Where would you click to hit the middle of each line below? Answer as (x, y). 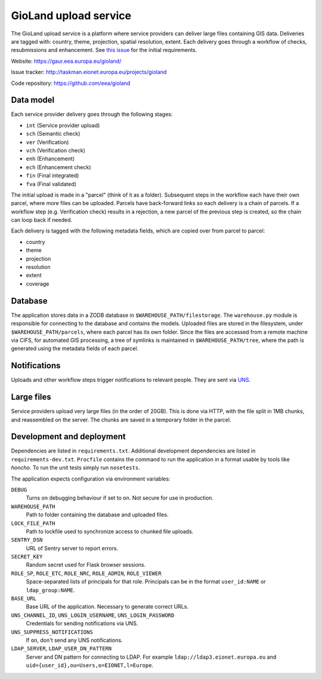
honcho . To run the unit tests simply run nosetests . (75, 468)
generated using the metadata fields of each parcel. (75, 348)
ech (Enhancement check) (59, 167)
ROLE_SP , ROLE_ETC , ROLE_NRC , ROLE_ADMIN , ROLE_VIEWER (86, 573)
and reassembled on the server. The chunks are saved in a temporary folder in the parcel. (121, 420)
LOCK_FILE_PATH (33, 523)
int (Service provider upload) (63, 125)
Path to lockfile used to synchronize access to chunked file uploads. (110, 531)
